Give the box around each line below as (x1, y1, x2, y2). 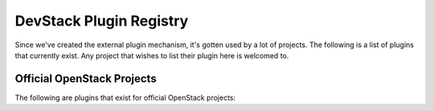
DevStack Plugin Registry (14, 12, 189, 30)
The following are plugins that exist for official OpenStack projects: (14, 93, 236, 102)
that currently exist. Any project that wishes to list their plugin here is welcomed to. (14, 50, 289, 60)
